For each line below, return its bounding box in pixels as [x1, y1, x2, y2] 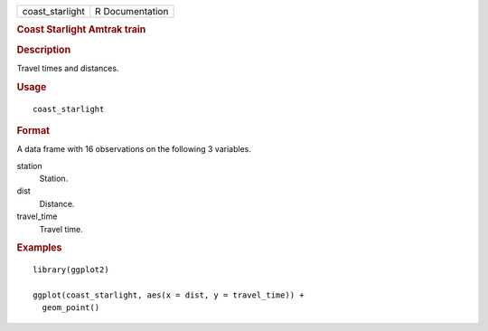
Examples [16, 241, 62, 254]
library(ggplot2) [33, 265, 109, 275]
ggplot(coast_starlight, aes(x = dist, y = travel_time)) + [33, 290, 305, 300]
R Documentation [95, 5, 169, 17]
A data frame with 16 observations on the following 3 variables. [16, 144, 252, 155]
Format [16, 124, 50, 137]
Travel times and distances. [16, 62, 119, 73]
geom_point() [42, 303, 100, 313]
